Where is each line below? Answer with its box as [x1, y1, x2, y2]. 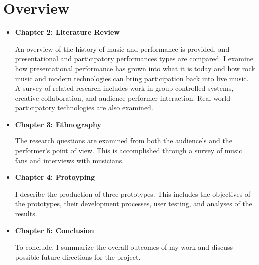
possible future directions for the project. [15, 251, 141, 262]
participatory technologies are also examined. [15, 102, 153, 113]
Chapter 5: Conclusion [15, 225, 94, 235]
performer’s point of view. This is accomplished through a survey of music [15, 145, 242, 156]
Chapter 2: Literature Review [15, 27, 120, 37]
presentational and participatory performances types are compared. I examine [15, 53, 253, 64]
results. [15, 208, 37, 219]
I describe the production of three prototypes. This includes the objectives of [15, 188, 251, 199]
